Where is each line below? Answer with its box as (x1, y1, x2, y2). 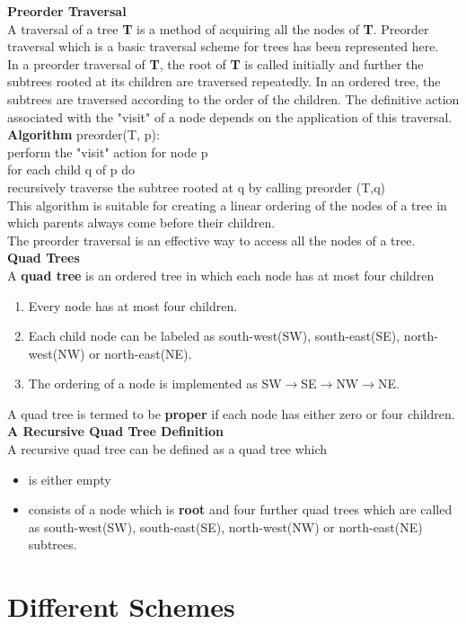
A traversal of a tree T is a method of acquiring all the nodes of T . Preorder (7, 19, 429, 38)
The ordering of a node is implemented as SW (28, 374, 282, 393)
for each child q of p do (7, 160, 135, 179)
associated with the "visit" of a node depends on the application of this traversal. (7, 107, 453, 126)
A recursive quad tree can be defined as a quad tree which (7, 440, 328, 459)
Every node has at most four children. (28, 296, 238, 315)
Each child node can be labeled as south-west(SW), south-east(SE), (28, 326, 400, 345)
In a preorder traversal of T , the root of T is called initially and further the (7, 54, 424, 73)
